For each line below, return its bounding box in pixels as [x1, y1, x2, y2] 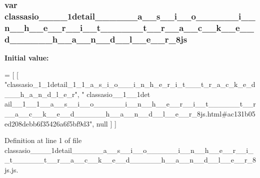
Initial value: [4, 52, 49, 62]
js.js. [4, 164, 18, 174]
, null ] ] [92, 118, 116, 128]
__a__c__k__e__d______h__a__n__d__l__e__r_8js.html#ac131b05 [4, 108, 255, 118]
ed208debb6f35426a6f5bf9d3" [4, 118, 92, 128]
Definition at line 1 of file [4, 135, 82, 145]
